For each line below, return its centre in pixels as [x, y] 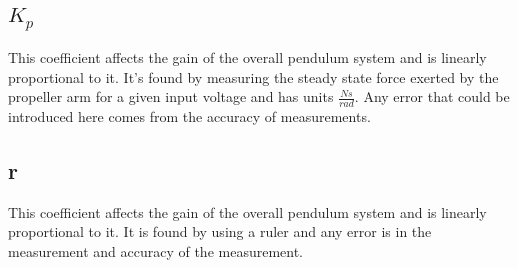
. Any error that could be [432, 96]
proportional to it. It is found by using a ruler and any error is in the [220, 231]
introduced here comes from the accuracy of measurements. [189, 116]
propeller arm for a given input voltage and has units [171, 96]
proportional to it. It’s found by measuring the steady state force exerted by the [253, 76]
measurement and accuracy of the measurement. [156, 250]
